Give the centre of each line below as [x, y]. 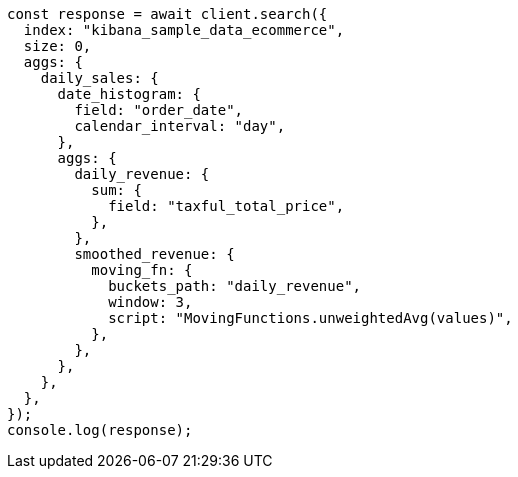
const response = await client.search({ [167, 14]
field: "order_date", [159, 110]
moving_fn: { [142, 270]
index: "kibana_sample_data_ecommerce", [184, 30]
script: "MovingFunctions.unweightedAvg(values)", [310, 318]
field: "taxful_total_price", [226, 206]
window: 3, [150, 302]
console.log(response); [100, 430]
